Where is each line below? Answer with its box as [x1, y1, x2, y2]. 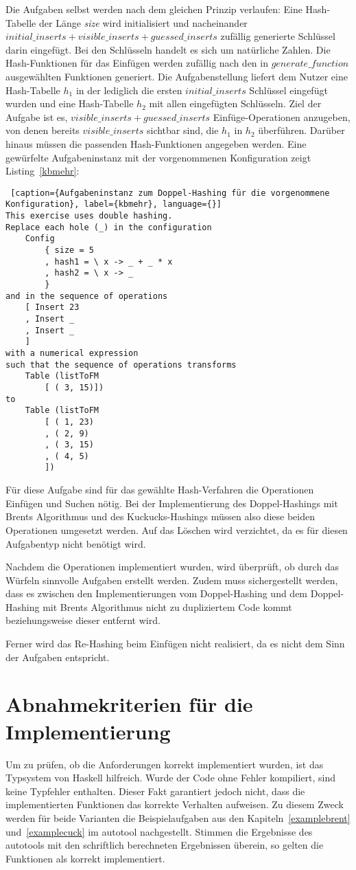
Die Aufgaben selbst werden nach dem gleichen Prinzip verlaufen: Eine [5, 2, 302, 16]
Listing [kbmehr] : [5, 164, 80, 178]
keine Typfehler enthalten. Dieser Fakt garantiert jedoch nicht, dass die [5, 783, 305, 798]
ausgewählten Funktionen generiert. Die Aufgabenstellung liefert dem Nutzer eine [5, 69, 348, 83]
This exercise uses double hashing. [5, 211, 173, 221]
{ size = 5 [45, 245, 94, 255]
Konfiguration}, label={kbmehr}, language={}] [5, 199, 222, 210]
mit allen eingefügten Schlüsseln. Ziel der [149, 96, 322, 111]
